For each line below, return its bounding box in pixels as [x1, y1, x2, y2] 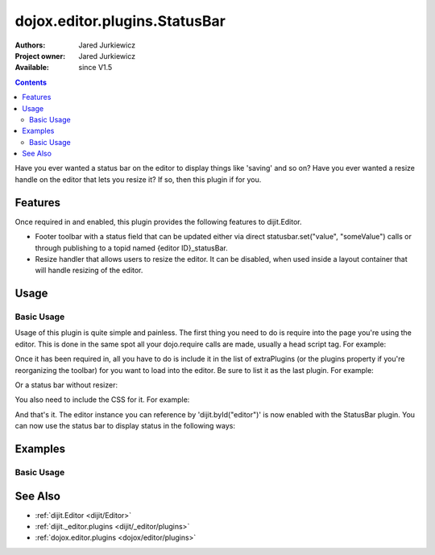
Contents [14, 77, 48, 87]
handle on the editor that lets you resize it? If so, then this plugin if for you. [14, 174, 262, 184]
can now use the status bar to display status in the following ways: [14, 421, 235, 431]
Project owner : [14, 51, 66, 60]
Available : [14, 63, 50, 72]
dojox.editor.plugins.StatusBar [14, 12, 226, 30]
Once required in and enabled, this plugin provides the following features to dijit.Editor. [14, 217, 302, 226]
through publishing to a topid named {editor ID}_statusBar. [35, 242, 229, 253]
